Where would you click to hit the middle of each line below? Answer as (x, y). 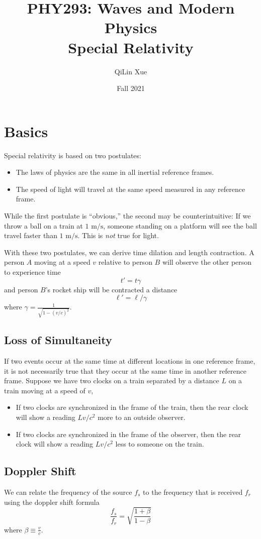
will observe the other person (207, 262)
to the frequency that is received (193, 492)
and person (21, 289)
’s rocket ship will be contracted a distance (111, 289)
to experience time (32, 272)
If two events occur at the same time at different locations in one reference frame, (130, 361)
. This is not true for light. (118, 235)
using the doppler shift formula (52, 502)
